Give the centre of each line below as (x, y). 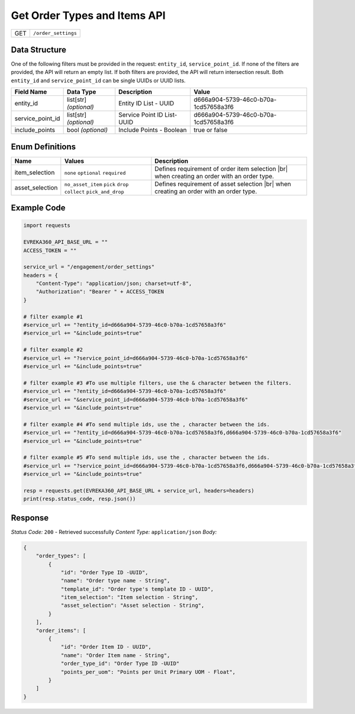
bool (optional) (87, 130)
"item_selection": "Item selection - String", (129, 597)
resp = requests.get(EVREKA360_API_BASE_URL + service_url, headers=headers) (139, 491)
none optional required (95, 173)
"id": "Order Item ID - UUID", (106, 647)
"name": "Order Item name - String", (115, 655)
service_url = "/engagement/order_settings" (89, 267)
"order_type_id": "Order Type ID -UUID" (120, 664)
